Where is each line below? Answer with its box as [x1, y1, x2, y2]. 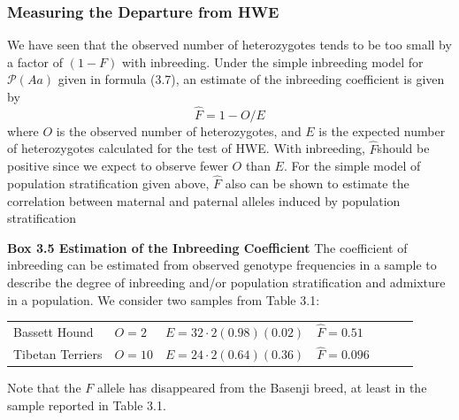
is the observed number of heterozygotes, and [56, 121, 302, 140]
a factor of [7, 52, 64, 71]
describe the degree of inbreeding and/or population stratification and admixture [7, 273, 446, 291]
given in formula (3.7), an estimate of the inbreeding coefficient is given [57, 70, 445, 88]
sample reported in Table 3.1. [7, 395, 166, 414]
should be [377, 139, 430, 157]
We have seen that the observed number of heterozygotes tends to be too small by [7, 35, 452, 54]
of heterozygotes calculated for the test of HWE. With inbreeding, [7, 139, 365, 157]
